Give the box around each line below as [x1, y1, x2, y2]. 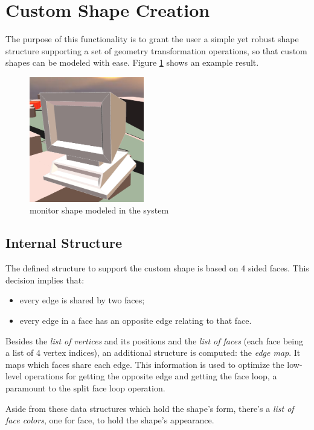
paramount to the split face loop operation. [5, 381, 165, 394]
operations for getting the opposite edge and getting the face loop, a [24, 370, 277, 382]
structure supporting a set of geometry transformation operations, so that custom [5, 44, 307, 57]
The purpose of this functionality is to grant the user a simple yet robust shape [5, 33, 299, 45]
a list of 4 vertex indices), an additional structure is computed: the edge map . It [5, 346, 301, 359]
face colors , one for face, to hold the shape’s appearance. [5, 414, 214, 426]
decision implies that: [5, 273, 85, 286]
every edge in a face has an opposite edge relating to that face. [19, 314, 252, 326]
